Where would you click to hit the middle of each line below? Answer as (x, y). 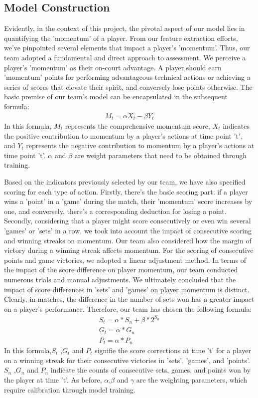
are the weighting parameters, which (192, 380)
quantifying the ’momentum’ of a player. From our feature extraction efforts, (121, 38)
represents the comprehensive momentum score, (137, 126)
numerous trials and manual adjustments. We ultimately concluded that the (120, 279)
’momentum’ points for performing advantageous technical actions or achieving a (127, 77)
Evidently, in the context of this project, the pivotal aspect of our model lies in (125, 28)
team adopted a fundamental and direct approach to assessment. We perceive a (125, 57)
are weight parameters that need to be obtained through (160, 155)
